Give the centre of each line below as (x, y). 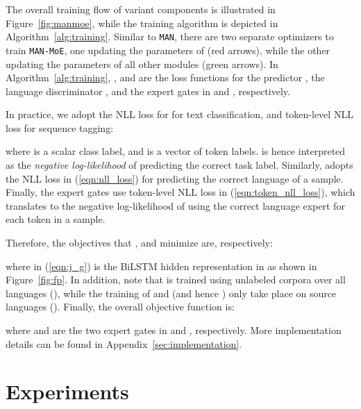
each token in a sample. (56, 219)
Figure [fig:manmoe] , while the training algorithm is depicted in (142, 23)
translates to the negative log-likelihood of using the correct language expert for (175, 205)
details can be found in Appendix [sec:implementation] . (124, 343)
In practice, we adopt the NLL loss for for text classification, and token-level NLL (179, 114)
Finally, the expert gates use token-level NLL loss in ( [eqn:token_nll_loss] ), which (180, 192)
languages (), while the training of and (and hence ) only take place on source (171, 293)
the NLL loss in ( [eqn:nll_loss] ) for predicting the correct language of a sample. (175, 178)
